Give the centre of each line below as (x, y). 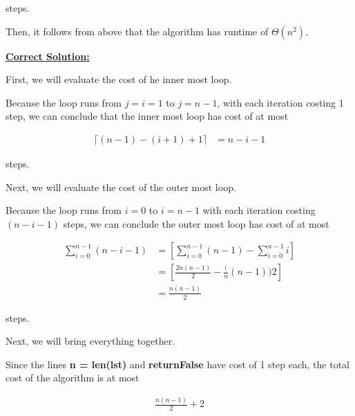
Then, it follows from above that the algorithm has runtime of (137, 31)
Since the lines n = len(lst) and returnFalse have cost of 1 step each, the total (178, 364)
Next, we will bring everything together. (90, 341)
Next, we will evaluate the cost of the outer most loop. (121, 187)
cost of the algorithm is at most (73, 378)
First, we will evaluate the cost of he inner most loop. (119, 79)
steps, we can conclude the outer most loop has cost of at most (196, 223)
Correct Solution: (48, 56)
